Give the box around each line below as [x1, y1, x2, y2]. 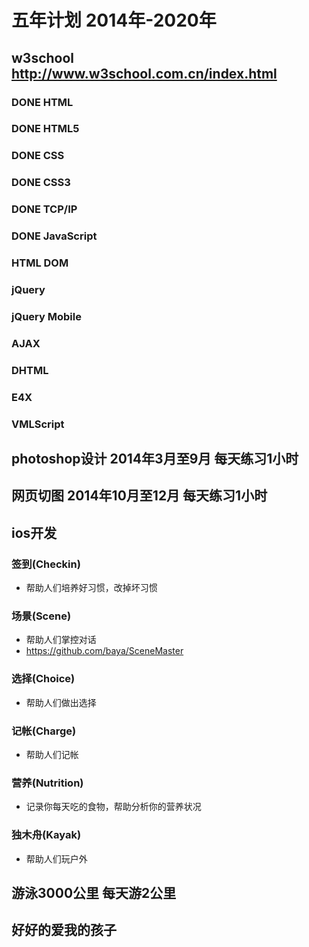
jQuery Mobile [11, 309, 82, 323]
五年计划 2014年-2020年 [11, 9, 217, 32]
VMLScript [11, 417, 65, 431]
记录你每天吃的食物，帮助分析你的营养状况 [25, 801, 202, 813]
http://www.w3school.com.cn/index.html [11, 65, 278, 82]
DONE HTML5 [11, 122, 80, 136]
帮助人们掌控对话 [25, 634, 97, 646]
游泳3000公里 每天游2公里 [11, 884, 177, 901]
